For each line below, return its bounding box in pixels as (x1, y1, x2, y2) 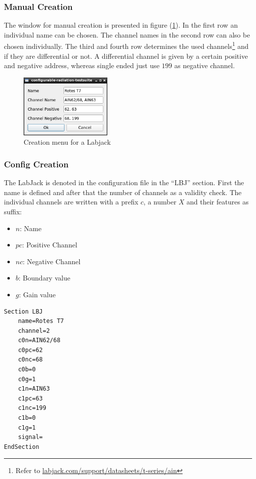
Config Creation (4, 158, 69, 170)
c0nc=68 (18, 356, 43, 363)
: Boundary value (18, 273, 70, 283)
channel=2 (18, 327, 50, 334)
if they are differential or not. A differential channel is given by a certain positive (4, 50, 248, 61)
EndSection (4, 443, 39, 450)
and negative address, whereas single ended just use (4, 60, 160, 71)
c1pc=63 (18, 395, 43, 402)
